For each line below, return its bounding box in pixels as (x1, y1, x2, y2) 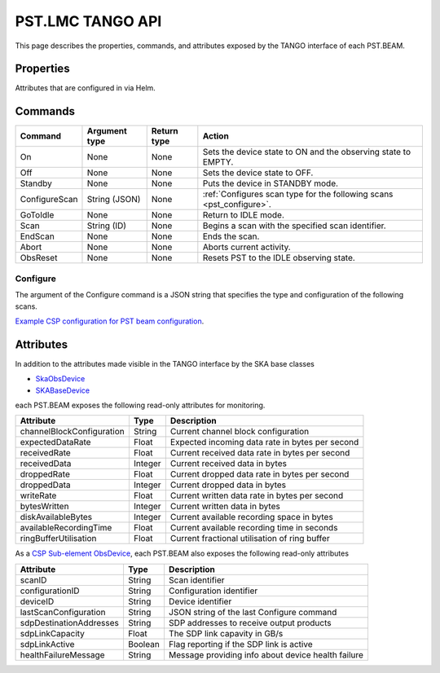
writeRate (20, 490, 57, 501)
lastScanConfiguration (20, 606, 106, 618)
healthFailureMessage (20, 649, 105, 660)
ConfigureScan (20, 194, 78, 205)
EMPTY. (202, 156, 234, 168)
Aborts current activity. (202, 241, 291, 253)
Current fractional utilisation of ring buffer (169, 533, 330, 544)
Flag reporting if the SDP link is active (168, 638, 313, 649)
